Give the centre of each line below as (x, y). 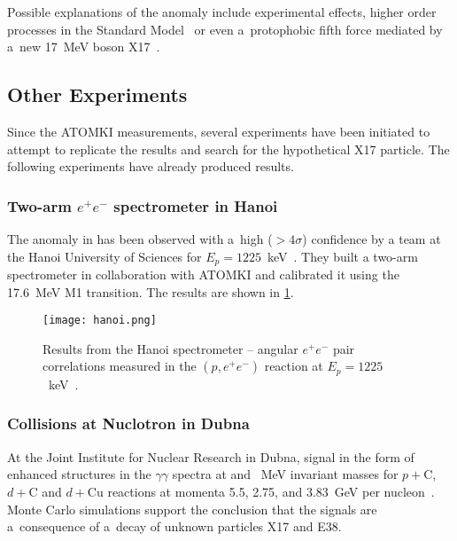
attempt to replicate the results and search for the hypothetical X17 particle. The (228, 149)
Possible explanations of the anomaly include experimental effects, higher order (222, 12)
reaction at (294, 366)
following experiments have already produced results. (151, 166)
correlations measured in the (120, 366)
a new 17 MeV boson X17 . (84, 47)
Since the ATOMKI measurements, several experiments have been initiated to (219, 131)
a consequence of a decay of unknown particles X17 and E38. (174, 526)
